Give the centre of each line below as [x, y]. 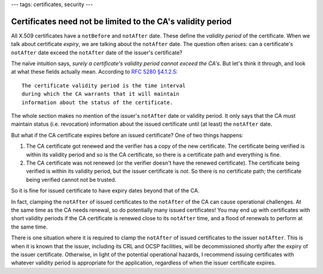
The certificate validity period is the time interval [104, 86]
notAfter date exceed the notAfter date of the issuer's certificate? [97, 52]
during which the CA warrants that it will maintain [100, 94]
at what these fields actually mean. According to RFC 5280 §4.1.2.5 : [95, 72]
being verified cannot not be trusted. [71, 179]
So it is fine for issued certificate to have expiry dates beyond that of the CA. [105, 191]
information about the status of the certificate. [97, 102]
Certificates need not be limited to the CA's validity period [121, 21]
